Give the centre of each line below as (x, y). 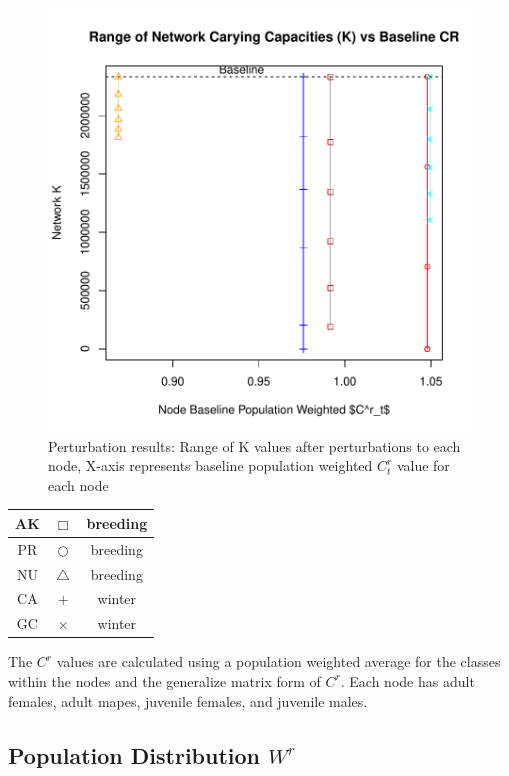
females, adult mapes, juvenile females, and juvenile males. (188, 700)
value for (423, 465)
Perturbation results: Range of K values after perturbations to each (254, 445)
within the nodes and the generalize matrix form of (164, 680)
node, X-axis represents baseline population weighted (210, 465)
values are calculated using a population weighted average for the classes (278, 661)
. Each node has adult (407, 680)
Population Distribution (134, 754)
